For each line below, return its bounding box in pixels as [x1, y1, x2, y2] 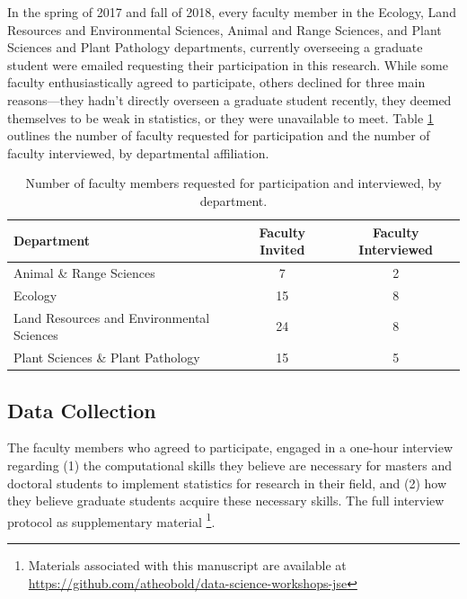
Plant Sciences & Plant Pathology [13, 348, 200, 367]
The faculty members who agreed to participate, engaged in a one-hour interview [7, 438, 454, 457]
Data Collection [7, 396, 156, 424]
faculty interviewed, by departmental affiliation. [7, 143, 269, 162]
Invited [260, 240, 305, 259]
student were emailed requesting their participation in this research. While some [7, 55, 448, 74]
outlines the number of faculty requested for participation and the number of [7, 126, 430, 145]
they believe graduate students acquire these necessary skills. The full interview [7, 491, 445, 510]
